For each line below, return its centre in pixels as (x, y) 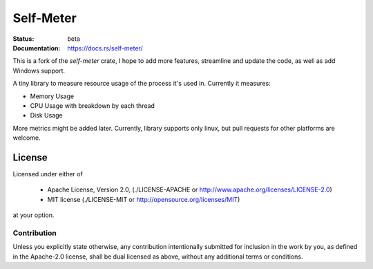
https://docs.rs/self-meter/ (105, 48)
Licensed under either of (48, 174)
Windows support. (39, 71)
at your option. (34, 215)
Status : (23, 39)
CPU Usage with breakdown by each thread (93, 105)
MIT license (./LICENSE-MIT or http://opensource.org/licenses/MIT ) (144, 199)
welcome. (27, 138)
